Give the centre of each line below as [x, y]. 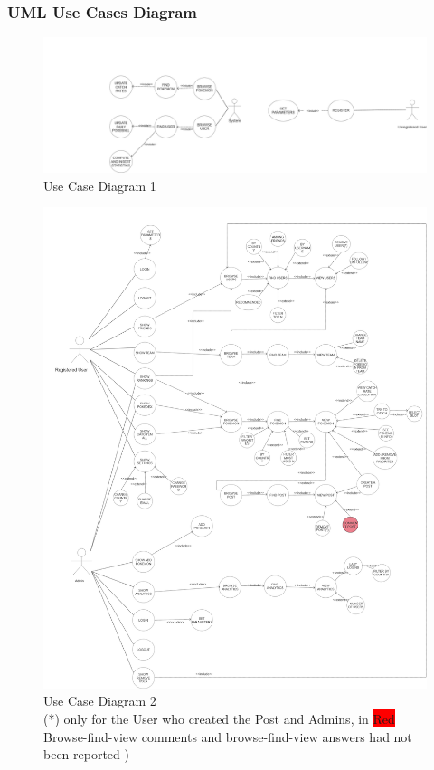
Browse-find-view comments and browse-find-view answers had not [228, 736]
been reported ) [86, 754]
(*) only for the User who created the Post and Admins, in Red [219, 718]
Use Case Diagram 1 [100, 185]
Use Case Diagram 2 [100, 701]
